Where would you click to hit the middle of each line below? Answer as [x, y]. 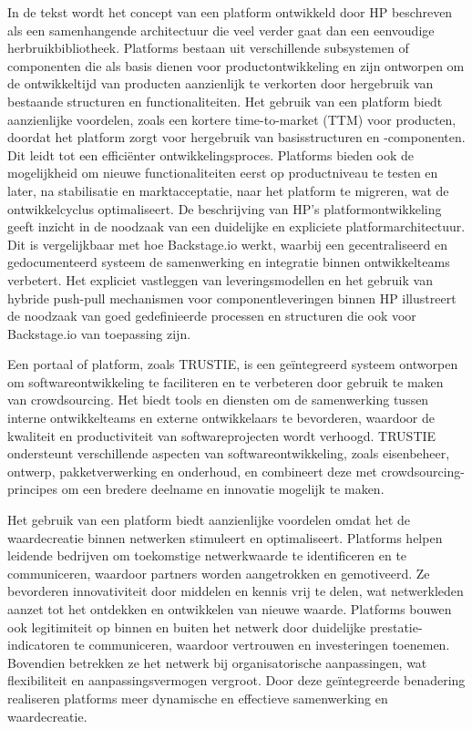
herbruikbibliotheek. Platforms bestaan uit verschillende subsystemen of [208, 48]
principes [32, 489]
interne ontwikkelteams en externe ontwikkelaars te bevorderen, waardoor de [221, 418]
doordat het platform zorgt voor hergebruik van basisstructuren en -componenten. [236, 137]
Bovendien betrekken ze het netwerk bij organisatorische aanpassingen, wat [217, 662]
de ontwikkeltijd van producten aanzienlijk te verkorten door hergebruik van [221, 83]
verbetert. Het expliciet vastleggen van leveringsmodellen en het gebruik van [220, 279]
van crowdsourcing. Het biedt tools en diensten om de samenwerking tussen [218, 400]
